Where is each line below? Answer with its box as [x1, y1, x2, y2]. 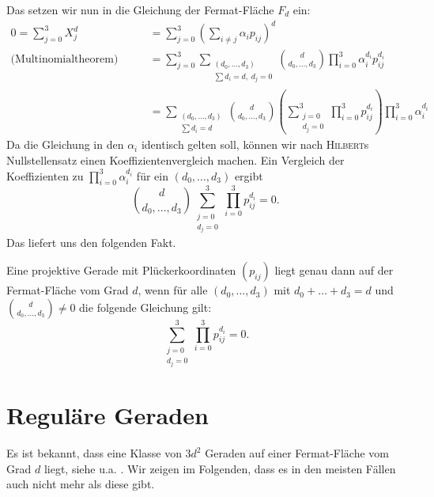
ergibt [234, 167, 263, 184]
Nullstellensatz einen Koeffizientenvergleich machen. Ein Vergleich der [6, 151, 345, 168]
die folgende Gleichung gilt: [79, 298, 212, 315]
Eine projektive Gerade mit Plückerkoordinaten [6, 262, 236, 279]
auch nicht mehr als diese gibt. [6, 476, 155, 492]
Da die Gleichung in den [6, 136, 124, 153]
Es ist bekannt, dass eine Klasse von [6, 445, 182, 461]
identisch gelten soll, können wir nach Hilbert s [141, 136, 369, 153]
